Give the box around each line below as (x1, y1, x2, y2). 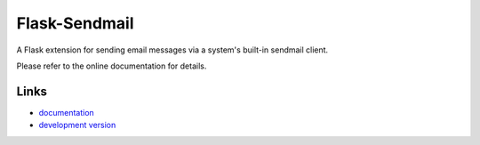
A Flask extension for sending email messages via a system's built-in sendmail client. (16, 44, 329, 55)
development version (38, 120, 116, 131)
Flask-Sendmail (16, 13, 134, 33)
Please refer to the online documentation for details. (16, 60, 207, 71)
